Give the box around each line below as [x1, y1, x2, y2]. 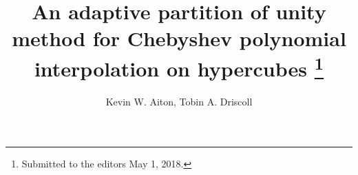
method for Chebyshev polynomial [12, 24, 346, 52]
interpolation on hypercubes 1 [34, 51, 324, 82]
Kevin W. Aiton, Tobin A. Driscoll [105, 94, 253, 108]
